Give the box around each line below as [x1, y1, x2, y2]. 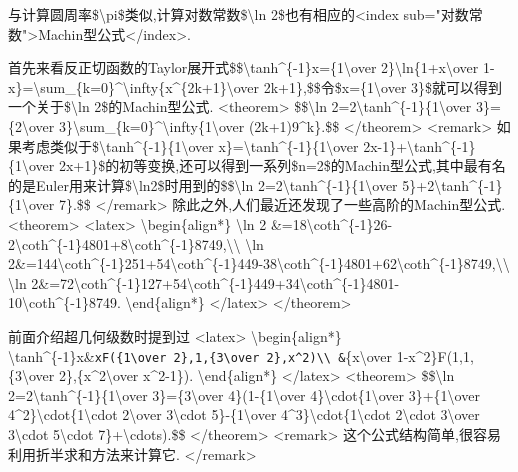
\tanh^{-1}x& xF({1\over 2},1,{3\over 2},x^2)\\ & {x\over [8, 345, 393, 366]
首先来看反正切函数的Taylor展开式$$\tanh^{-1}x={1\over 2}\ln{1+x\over [8, 57, 479, 78]
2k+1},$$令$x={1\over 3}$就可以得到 [263, 76, 503, 97]
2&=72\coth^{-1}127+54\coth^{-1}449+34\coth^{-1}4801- [31, 272, 400, 293]
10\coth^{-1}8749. [8, 292, 121, 313]
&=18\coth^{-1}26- [270, 213, 393, 234]
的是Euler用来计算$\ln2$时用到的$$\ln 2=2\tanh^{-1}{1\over [8, 174, 398, 195]
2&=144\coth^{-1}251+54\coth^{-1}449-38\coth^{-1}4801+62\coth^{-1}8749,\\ [8, 253, 510, 274]
